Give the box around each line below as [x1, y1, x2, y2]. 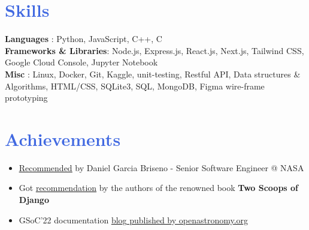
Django [19, 193, 49, 205]
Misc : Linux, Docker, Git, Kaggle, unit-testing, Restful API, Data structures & [5, 67, 301, 80]
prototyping [5, 91, 48, 104]
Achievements [5, 126, 121, 151]
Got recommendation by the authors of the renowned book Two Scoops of [19, 181, 299, 194]
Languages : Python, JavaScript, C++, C [5, 32, 162, 45]
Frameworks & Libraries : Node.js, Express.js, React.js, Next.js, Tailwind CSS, [5, 44, 304, 56]
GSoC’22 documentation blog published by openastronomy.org [19, 213, 249, 226]
